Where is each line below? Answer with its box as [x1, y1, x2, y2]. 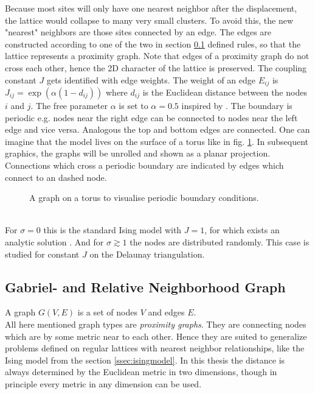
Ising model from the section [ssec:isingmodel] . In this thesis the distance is [5, 353, 285, 366]
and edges [148, 306, 185, 318]
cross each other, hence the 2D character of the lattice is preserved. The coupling [5, 61, 307, 74]
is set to [119, 99, 148, 112]
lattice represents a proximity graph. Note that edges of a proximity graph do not [5, 49, 310, 62]
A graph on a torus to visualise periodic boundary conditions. [29, 191, 259, 204]
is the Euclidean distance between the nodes [142, 86, 307, 99]
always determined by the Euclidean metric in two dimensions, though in [5, 365, 277, 378]
